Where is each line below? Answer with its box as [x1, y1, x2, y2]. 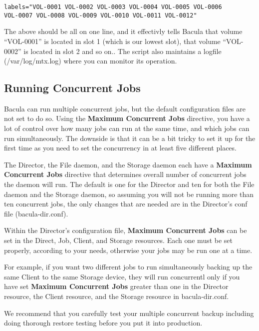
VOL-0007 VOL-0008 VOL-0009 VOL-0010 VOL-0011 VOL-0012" [4, 11, 197, 19]
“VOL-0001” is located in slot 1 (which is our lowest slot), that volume [4, 35, 221, 46]
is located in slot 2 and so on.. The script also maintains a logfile [23, 45, 222, 56]
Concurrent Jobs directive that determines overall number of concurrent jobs [4, 169, 247, 179]
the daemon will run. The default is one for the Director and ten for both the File [4, 179, 255, 189]
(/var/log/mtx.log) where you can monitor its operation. [4, 55, 177, 66]
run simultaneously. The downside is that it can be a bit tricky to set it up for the [4, 132, 256, 143]
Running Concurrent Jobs [4, 80, 141, 95]
